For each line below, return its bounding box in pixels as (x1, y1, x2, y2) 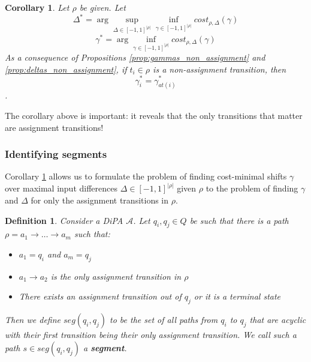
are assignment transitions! (5, 121, 104, 133)
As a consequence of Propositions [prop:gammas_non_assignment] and (5, 51, 265, 64)
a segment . (83, 341, 127, 354)
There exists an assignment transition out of (19, 290, 182, 303)
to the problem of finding (206, 182, 298, 195)
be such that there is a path (189, 214, 289, 226)
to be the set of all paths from (110, 313, 218, 326)
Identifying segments (5, 146, 107, 161)
